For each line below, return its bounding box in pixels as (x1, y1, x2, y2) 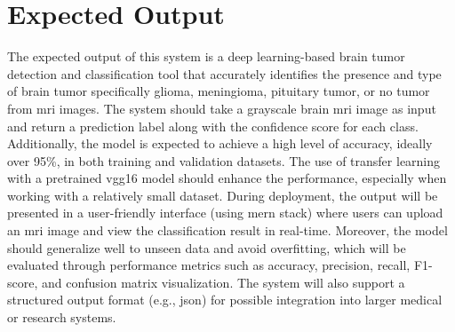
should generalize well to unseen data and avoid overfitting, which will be (7, 238, 406, 257)
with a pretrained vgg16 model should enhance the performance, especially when (7, 169, 447, 187)
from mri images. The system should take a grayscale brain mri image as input (7, 99, 436, 117)
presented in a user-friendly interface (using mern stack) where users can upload (7, 203, 443, 222)
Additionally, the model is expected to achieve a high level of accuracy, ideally (7, 134, 433, 153)
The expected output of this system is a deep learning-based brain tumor (7, 47, 405, 66)
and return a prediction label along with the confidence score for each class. (7, 116, 419, 135)
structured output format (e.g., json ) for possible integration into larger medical (7, 290, 443, 309)
